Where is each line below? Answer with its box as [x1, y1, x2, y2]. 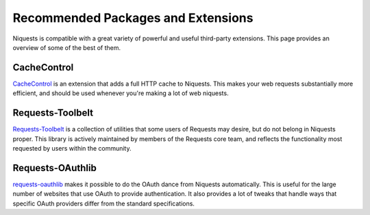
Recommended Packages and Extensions [12, 10, 254, 25]
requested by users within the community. [12, 144, 132, 152]
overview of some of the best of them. [12, 43, 121, 51]
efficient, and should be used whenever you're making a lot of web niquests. [12, 89, 229, 97]
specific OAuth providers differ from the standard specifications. [12, 199, 195, 207]
